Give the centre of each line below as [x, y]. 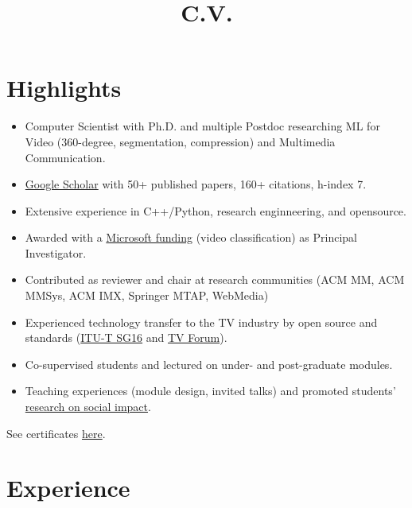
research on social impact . [88, 407]
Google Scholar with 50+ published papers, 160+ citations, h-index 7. [196, 184]
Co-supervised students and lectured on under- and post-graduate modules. [209, 364]
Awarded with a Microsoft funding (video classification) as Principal [191, 237]
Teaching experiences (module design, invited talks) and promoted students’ [210, 391]
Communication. [65, 157]
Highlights [64, 88]
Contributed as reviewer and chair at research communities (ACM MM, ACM [215, 279]
